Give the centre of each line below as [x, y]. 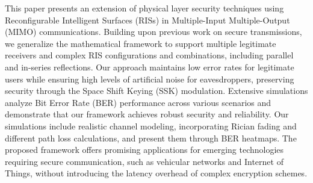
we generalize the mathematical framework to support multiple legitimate [141, 43]
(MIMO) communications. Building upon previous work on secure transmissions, [153, 32]
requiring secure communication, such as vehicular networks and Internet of [144, 161]
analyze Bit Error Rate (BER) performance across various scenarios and [138, 102]
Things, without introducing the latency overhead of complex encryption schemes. [156, 173]
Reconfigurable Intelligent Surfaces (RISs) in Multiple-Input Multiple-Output [147, 20]
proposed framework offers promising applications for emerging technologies [144, 150]
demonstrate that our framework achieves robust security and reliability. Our [147, 114]
